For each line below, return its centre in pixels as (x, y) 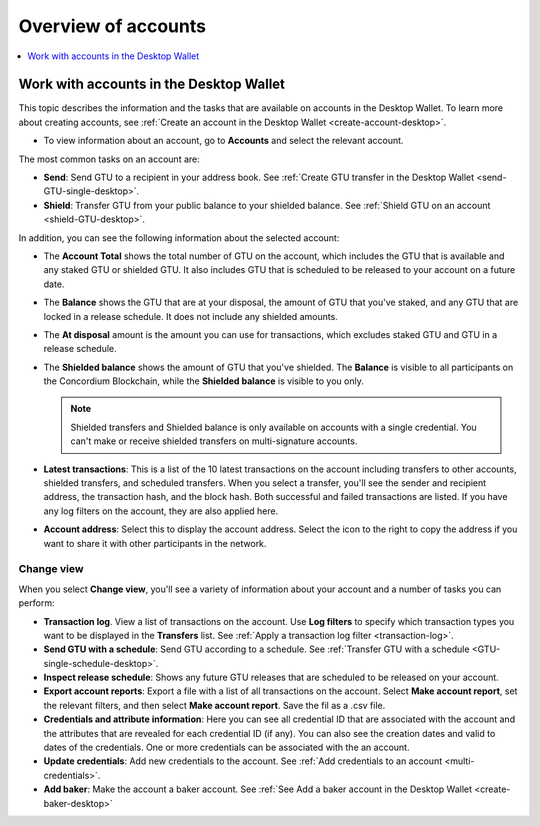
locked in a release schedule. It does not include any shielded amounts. (191, 316)
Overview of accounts (112, 26)
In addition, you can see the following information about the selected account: (179, 237)
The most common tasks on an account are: (109, 159)
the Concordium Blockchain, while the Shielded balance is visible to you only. (203, 381)
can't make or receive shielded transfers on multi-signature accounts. (214, 441)
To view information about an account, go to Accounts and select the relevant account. (223, 141)
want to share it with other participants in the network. (155, 543)
